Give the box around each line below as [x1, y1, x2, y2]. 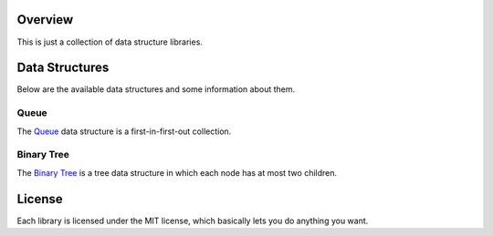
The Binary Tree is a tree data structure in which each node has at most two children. [16, 167, 338, 178]
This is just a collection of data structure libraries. [16, 36, 203, 47]
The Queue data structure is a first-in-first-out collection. [16, 126, 232, 137]
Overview [16, 12, 74, 27]
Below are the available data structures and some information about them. [16, 84, 296, 95]
